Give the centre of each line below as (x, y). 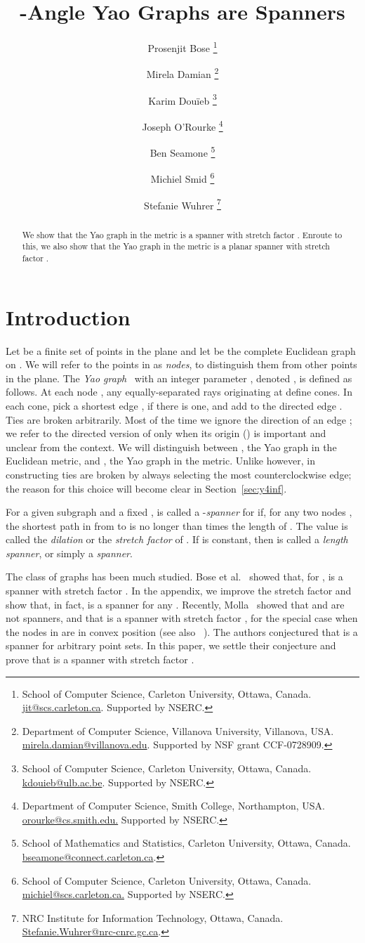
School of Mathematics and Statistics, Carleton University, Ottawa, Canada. (186, 843)
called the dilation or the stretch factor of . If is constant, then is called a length (177, 539)
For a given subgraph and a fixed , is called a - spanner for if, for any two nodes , (179, 512)
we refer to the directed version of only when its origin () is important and (166, 433)
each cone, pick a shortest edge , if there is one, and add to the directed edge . (174, 405)
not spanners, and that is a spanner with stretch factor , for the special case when (182, 618)
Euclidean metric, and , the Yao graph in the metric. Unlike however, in (160, 461)
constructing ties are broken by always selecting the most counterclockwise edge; (179, 474)
